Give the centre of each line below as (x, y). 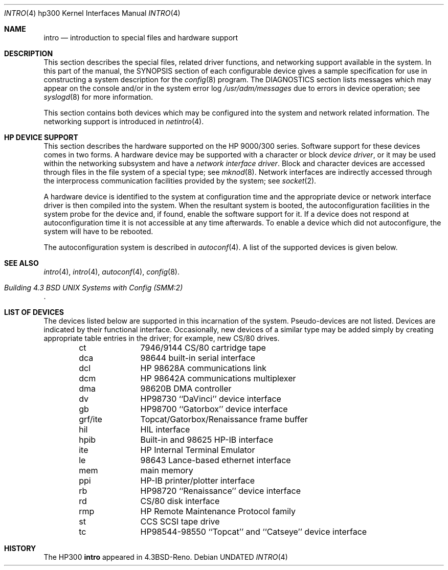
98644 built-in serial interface (198, 358)
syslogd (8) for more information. (98, 97)
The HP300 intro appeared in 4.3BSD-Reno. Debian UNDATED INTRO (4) (166, 557)
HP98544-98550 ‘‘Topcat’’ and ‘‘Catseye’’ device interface (254, 532)
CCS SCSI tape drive (180, 521)
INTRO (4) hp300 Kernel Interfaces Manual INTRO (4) (92, 13)
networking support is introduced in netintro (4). (124, 121)
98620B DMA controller (186, 389)
